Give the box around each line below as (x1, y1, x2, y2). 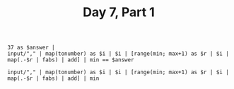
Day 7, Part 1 (82, 4, 156, 20)
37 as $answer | (7, 44, 55, 52)
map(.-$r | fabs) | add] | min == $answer (7, 57, 134, 64)
